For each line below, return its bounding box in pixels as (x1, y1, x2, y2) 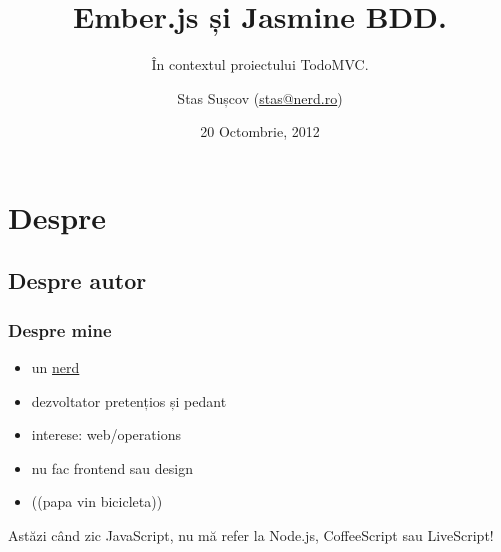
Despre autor (8, 265, 147, 296)
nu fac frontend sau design (31, 457, 194, 478)
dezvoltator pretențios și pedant (31, 390, 227, 411)
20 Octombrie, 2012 (200, 121, 320, 142)
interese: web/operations (31, 424, 181, 445)
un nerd (31, 357, 80, 378)
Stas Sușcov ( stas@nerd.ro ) (177, 87, 343, 108)
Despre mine (8, 317, 112, 342)
